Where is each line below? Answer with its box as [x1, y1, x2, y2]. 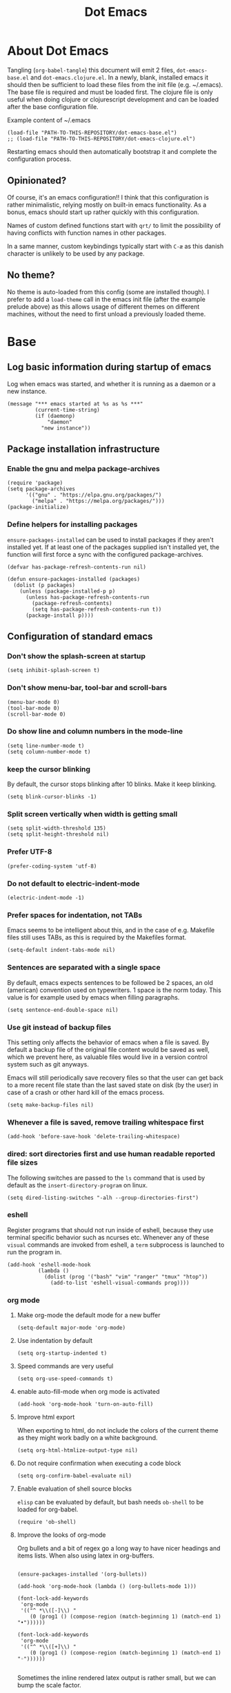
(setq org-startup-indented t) [17, 1350, 108, 1357]
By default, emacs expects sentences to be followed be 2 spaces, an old [7, 978, 214, 986]
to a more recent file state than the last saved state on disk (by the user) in [7, 1080, 219, 1089]
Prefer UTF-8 [7, 847, 52, 857]
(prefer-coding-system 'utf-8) [7, 863, 97, 870]
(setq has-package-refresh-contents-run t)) [32, 606, 162, 613]
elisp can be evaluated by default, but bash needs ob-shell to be [17, 1498, 204, 1507]
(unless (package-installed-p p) [19, 588, 116, 595]
